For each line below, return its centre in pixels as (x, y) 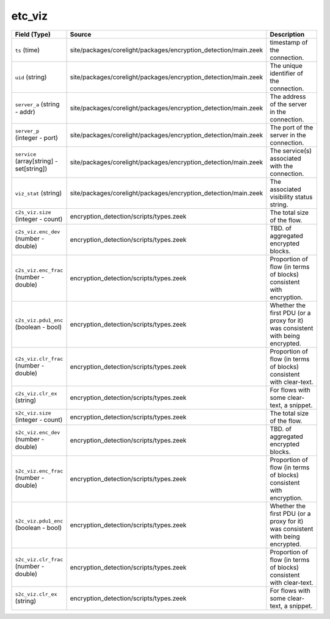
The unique (286, 65)
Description (287, 34)
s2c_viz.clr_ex (36, 594)
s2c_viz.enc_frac (39, 471)
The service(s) (291, 151)
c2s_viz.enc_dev (38, 232)
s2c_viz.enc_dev (38, 433)
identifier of (287, 73)
